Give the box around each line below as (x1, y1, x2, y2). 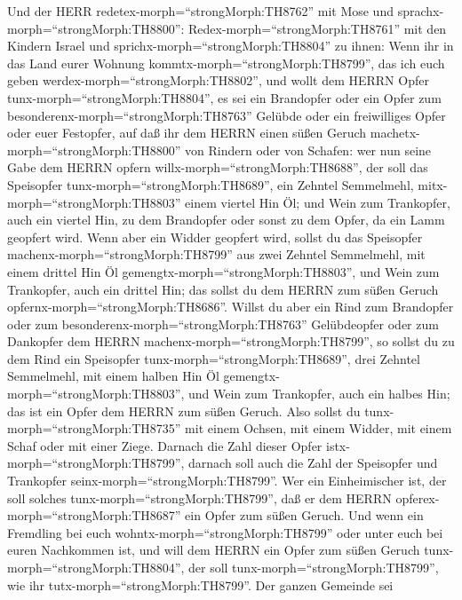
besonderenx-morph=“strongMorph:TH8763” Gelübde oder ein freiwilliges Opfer (7, 106, 446, 124)
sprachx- (397, 2, 444, 20)
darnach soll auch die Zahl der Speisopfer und (188, 454, 438, 472)
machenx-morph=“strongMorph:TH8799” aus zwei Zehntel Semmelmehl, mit (7, 245, 426, 264)
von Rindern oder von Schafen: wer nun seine (185, 140, 432, 159)
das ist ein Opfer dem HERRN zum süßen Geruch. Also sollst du (7, 401, 361, 420)
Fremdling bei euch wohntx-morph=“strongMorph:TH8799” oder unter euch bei (7, 523, 443, 541)
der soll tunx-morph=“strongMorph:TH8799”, (188, 558, 439, 576)
